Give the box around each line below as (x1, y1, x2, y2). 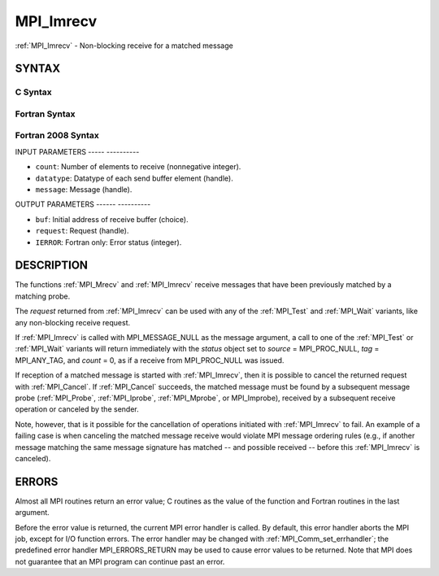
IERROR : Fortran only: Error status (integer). (35, 237, 182, 247)
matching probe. (15, 291, 71, 301)
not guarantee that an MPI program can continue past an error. (15, 556, 225, 566)
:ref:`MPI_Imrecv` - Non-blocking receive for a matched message (15, 41, 233, 50)
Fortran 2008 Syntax (15, 130, 99, 142)
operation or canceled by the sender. (15, 404, 139, 414)
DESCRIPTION (15, 259, 89, 273)
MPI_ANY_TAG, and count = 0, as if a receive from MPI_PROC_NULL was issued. (15, 355, 285, 365)
